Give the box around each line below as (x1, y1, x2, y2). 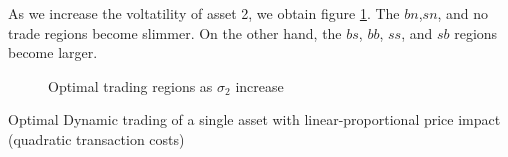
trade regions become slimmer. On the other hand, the (8, 22, 342, 43)
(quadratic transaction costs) (8, 128, 185, 149)
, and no (437, 3, 489, 23)
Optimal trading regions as (48, 75, 213, 96)
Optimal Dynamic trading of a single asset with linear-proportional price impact (8, 109, 501, 130)
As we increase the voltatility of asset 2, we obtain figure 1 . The (8, 3, 400, 23)
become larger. (8, 42, 98, 63)
